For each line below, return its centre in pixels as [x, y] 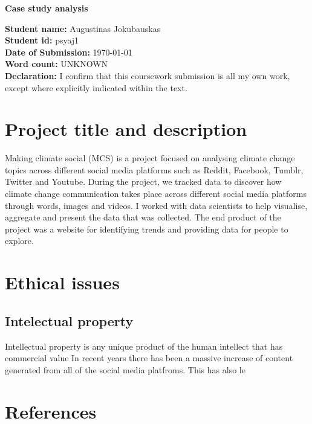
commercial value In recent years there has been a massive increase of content [149, 358]
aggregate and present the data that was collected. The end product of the [143, 217]
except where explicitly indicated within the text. [96, 87]
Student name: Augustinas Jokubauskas [83, 28]
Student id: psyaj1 [42, 40]
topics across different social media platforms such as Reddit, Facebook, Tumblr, [154, 169]
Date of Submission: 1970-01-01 [69, 52]
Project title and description [126, 129]
